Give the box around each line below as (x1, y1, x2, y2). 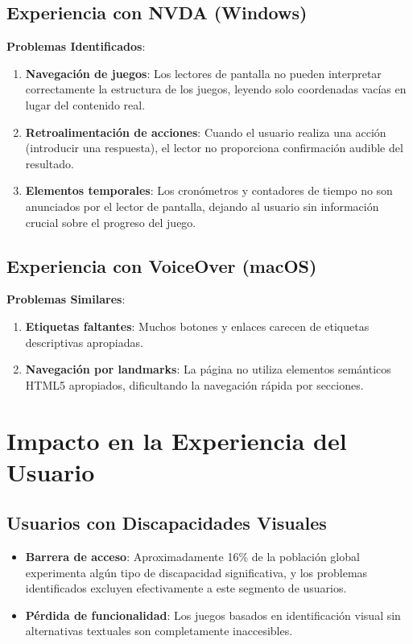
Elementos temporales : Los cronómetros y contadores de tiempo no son (25, 182, 393, 199)
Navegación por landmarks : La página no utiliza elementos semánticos (25, 361, 391, 378)
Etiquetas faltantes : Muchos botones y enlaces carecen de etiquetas (25, 317, 370, 334)
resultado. (25, 155, 74, 171)
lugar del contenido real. (25, 96, 146, 113)
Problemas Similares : (6, 291, 126, 308)
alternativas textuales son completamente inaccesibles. (25, 622, 293, 639)
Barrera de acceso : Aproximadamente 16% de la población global (25, 548, 360, 565)
